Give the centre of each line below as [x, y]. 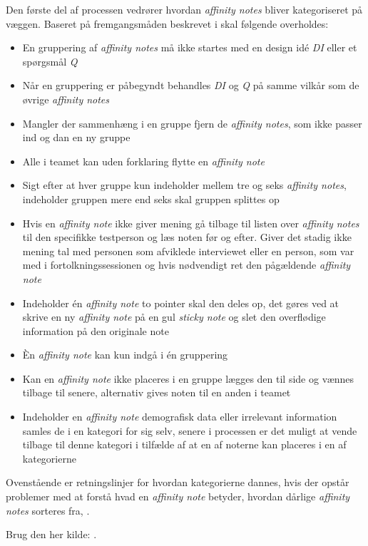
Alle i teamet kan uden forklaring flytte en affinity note [143, 161]
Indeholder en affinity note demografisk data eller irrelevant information [180, 417]
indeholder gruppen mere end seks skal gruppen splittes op [151, 199]
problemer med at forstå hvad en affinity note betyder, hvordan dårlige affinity [178, 496]
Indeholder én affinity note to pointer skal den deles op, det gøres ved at [181, 303]
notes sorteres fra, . [48, 510]
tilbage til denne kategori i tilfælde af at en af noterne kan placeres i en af [184, 444]
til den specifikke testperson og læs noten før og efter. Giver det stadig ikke [187, 237]
